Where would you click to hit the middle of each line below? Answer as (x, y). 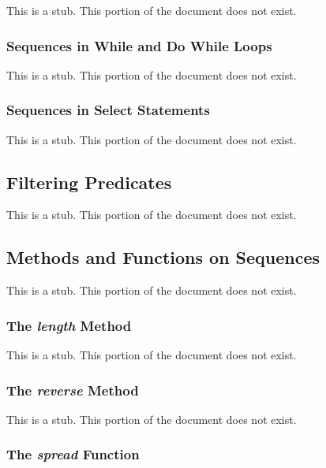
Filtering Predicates (89, 182)
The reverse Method (73, 390)
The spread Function (73, 454)
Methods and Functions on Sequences (163, 257)
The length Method (69, 325)
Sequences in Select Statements (108, 110)
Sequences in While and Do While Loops (139, 45)
